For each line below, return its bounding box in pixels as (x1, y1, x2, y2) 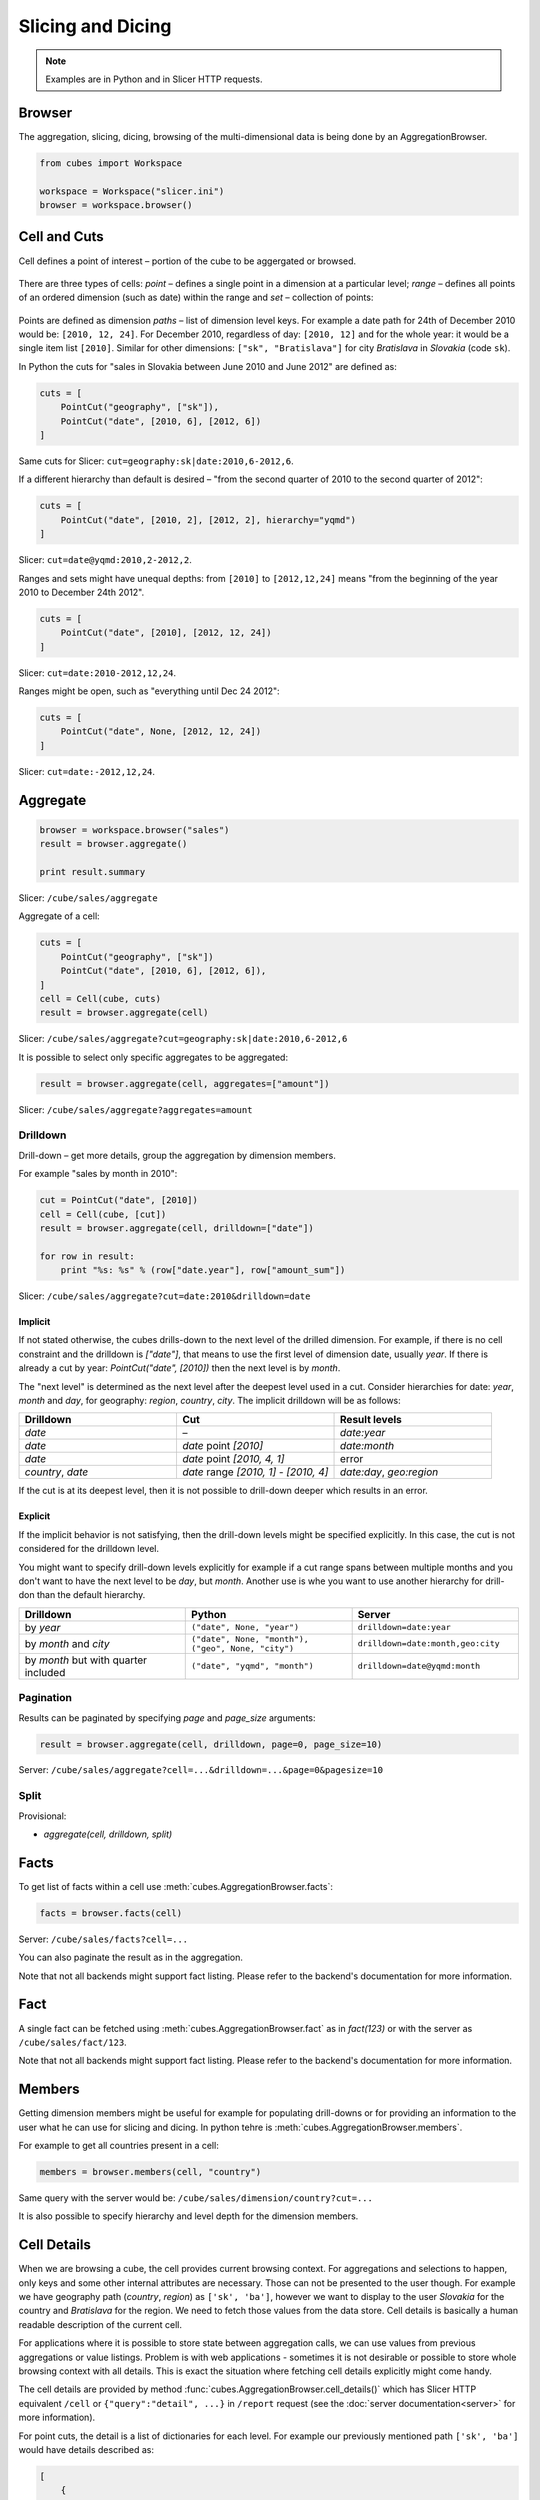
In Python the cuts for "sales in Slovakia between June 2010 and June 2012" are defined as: (18, 360, 397, 372)
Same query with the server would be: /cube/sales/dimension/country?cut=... (18, 2192, 374, 2204)
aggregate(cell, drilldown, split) (43, 1828, 173, 1840)
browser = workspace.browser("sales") (39, 824, 230, 835)
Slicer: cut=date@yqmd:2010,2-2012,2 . (18, 554, 192, 566)
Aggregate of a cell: (18, 910, 100, 922)
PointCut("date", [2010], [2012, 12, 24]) (60, 627, 272, 639)
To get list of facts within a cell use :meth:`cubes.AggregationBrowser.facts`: (18, 1880, 334, 1892)
